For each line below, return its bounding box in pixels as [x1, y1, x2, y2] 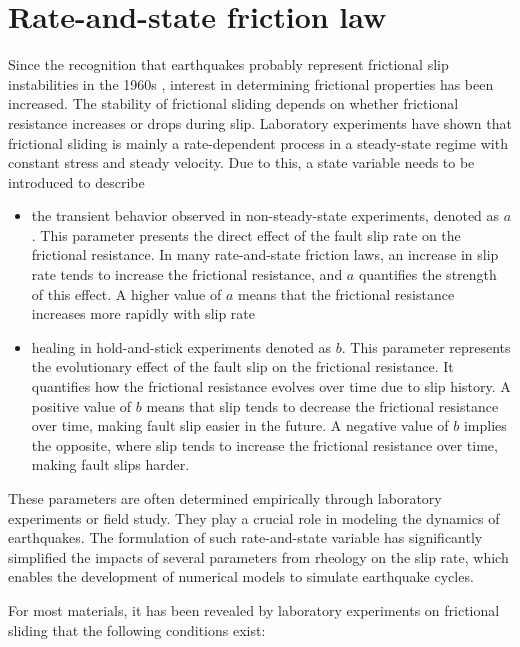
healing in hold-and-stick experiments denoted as [31, 336, 332, 357]
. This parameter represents [341, 336, 511, 357]
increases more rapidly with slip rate [31, 303, 256, 324]
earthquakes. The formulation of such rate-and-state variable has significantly [8, 527, 483, 548]
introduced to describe [8, 171, 145, 192]
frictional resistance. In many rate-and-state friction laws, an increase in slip [31, 244, 499, 265]
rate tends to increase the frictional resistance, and [31, 264, 343, 285]
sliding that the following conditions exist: [8, 619, 266, 640]
